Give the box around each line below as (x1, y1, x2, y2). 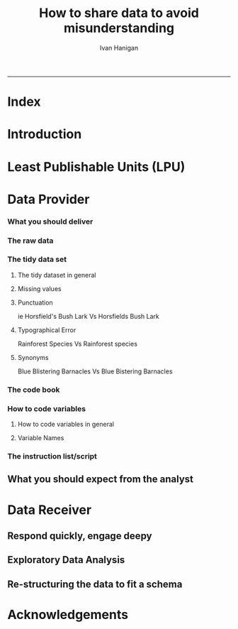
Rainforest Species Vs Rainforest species (17, 339, 138, 348)
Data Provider (7, 191, 90, 207)
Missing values (17, 284, 62, 292)
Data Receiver (7, 502, 92, 518)
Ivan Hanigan (99, 43, 139, 52)
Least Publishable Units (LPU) (7, 158, 186, 175)
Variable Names (17, 434, 64, 442)
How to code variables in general (17, 420, 115, 429)
